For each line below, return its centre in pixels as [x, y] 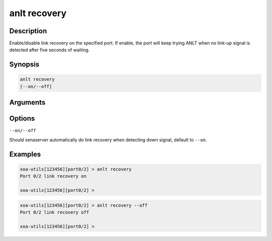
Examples [25, 154]
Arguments [27, 102]
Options [22, 118]
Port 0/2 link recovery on [53, 176]
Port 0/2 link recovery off [54, 212]
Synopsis [24, 65]
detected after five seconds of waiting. [50, 50]
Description [28, 31]
